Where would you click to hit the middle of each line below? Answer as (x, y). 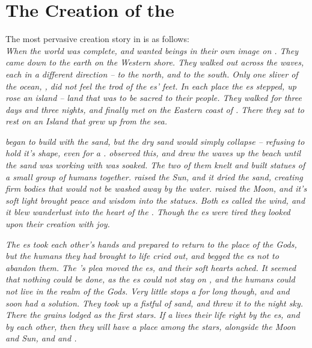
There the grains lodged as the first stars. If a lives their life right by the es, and (153, 315)
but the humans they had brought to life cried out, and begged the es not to (142, 256)
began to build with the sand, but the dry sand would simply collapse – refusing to (155, 141)
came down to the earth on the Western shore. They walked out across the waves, (155, 62)
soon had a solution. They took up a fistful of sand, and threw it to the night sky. (154, 303)
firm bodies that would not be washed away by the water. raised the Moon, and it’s (156, 188)
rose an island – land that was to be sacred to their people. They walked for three (154, 98)
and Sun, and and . (41, 338)
